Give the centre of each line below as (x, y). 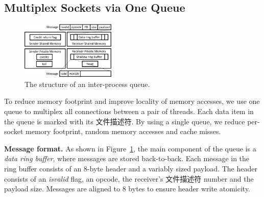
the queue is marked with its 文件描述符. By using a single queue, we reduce (125, 121)
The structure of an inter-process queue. (87, 84)
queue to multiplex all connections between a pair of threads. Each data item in (129, 111)
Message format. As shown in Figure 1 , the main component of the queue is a (130, 148)
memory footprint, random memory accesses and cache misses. (123, 131)
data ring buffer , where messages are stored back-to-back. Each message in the (127, 158)
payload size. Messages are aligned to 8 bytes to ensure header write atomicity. (127, 189)
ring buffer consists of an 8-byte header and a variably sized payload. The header (131, 168)
